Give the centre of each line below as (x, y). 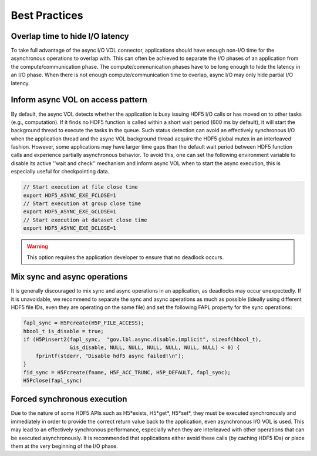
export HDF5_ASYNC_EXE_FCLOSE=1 (70, 195)
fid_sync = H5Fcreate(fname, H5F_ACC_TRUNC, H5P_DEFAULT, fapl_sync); (127, 372)
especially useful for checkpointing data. (60, 172)
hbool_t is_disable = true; (63, 331)
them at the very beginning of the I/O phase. (65, 446)
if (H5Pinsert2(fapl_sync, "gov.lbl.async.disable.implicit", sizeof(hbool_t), (142, 340)
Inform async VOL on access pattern (79, 100)
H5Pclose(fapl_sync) (53, 380)
